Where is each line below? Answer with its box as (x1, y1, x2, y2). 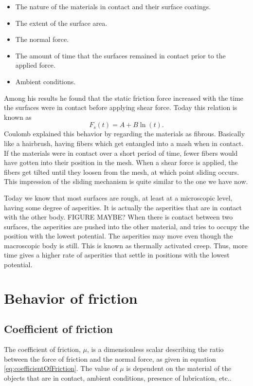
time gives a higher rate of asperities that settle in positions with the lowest (4, 250, 230, 260)
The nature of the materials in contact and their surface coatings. (15, 1, 211, 11)
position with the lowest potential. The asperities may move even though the (4, 231, 233, 241)
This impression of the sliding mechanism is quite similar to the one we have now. (4, 176, 248, 186)
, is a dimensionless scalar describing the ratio (87, 344, 224, 354)
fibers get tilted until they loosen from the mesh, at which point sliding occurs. (4, 166, 239, 177)
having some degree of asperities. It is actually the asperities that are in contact (4, 202, 242, 212)
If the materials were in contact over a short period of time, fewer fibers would (4, 147, 238, 158)
